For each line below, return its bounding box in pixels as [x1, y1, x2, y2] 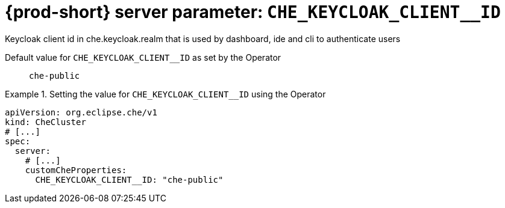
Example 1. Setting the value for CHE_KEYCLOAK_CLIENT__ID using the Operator [5, 88, 326, 99]
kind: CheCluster [5, 117, 86, 127]
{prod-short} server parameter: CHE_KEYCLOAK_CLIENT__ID [5, 2, 501, 22]
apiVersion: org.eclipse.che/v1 [5, 107, 157, 117]
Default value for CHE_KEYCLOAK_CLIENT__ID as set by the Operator [5, 52, 281, 63]
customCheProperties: [25, 165, 127, 175]
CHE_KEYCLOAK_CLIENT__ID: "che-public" [35, 174, 224, 185]
